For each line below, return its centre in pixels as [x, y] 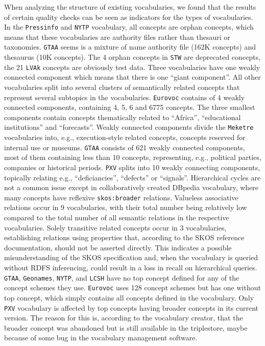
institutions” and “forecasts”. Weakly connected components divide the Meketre [129, 127]
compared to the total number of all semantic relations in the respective [117, 217]
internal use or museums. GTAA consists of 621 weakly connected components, [125, 147]
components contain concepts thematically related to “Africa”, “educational [123, 117]
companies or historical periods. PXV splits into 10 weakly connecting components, [132, 167]
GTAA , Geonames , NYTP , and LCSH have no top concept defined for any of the [122, 277]
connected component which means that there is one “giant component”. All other [132, 77]
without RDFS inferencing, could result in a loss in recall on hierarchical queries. [131, 267]
